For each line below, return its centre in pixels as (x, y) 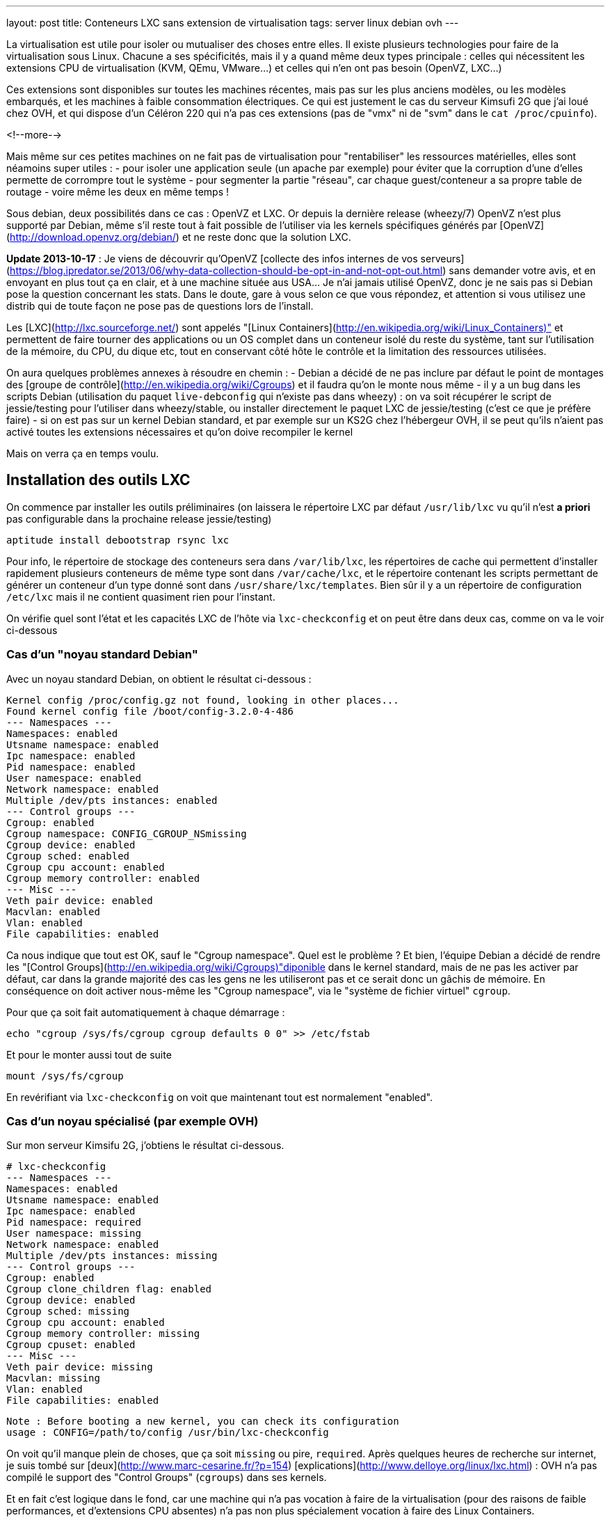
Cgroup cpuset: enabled (71, 1345)
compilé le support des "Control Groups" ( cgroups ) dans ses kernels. (167, 1478)
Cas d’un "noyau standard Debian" (102, 655)
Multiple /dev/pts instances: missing (112, 1256)
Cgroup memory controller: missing (103, 1334)
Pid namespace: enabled (71, 767)
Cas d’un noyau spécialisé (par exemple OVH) (133, 1121)
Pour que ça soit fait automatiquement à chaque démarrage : (146, 1012)
